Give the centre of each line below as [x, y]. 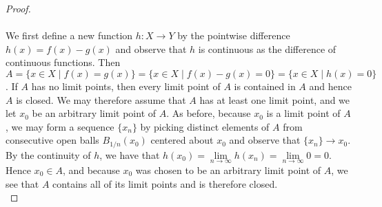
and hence [330, 86]
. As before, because [209, 113]
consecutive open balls [52, 140]
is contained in [265, 86]
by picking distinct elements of [205, 126]
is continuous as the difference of [267, 48]
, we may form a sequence [60, 126]
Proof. [18, 8]
